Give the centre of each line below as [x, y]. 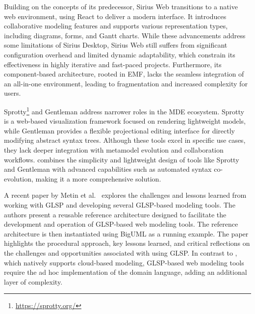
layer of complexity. [33, 281]
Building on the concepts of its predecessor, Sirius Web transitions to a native [121, 6]
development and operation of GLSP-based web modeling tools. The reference [121, 224]
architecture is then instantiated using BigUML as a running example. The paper [126, 233]
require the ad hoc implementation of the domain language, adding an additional [126, 272]
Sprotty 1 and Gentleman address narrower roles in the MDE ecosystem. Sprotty [124, 110]
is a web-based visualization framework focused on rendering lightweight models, [125, 121]
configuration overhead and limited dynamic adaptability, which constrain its [120, 54]
